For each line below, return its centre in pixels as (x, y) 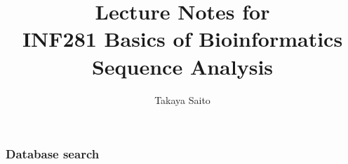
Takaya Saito (182, 99)
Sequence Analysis (182, 66)
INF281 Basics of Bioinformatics (182, 39)
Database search (53, 154)
